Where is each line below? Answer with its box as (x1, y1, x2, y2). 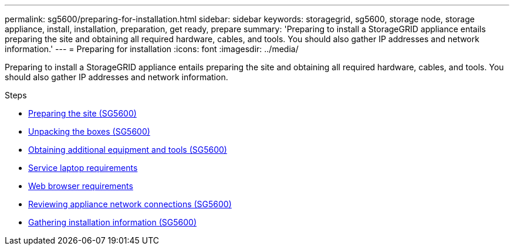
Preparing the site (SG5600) (28, 108, 137, 118)
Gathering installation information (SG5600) (28, 217, 197, 227)
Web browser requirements (28, 181, 133, 191)
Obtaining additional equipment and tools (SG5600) (28, 145, 227, 155)
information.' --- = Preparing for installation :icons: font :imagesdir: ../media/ (5, 44, 299, 54)
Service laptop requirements (28, 163, 138, 173)
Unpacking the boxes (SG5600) (28, 126, 150, 136)
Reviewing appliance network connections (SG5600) (28, 199, 232, 209)
